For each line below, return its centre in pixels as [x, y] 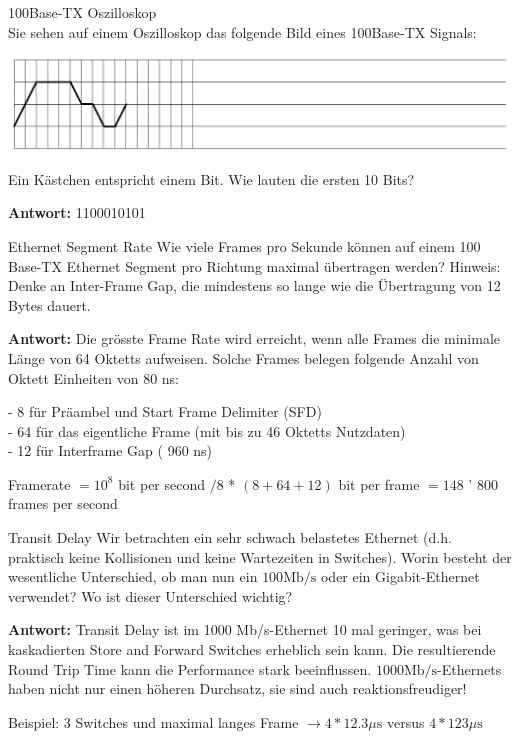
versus [405, 721]
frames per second [63, 503]
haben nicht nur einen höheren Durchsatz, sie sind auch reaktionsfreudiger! [237, 688]
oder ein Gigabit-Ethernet [400, 576]
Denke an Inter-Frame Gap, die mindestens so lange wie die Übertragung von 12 [254, 285]
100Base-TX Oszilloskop [82, 12]
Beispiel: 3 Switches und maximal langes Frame [153, 721]
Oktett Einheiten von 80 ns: [94, 377]
